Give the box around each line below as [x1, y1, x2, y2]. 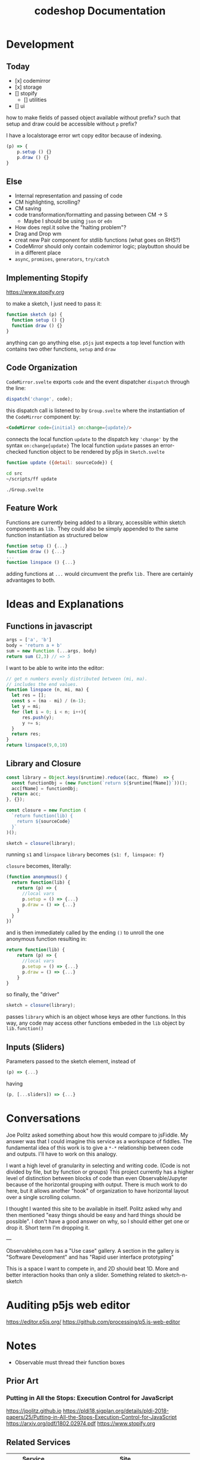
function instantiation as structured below [6, 531, 108, 538]
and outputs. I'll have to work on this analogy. [6, 1150, 118, 1158]
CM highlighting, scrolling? [14, 198, 80, 206]
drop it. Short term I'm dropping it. [6, 1224, 90, 1231]
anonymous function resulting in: [6, 935, 87, 943]
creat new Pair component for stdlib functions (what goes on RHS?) [14, 236, 181, 244]
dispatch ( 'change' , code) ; [6, 396, 73, 403]
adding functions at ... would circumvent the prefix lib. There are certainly [6, 570, 193, 578]
